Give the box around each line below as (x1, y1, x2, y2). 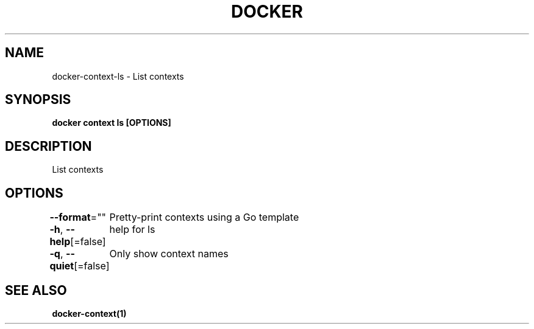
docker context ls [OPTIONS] (52, 117, 171, 128)
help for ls (109, 223, 155, 236)
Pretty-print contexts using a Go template (109, 211, 299, 224)
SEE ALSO (5, 282, 67, 298)
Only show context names (109, 248, 229, 260)
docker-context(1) (52, 308, 127, 319)
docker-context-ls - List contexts (52, 71, 184, 81)
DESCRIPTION (5, 138, 92, 154)
